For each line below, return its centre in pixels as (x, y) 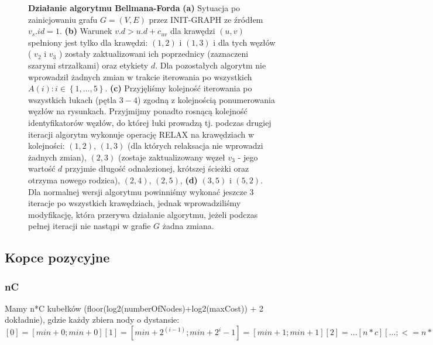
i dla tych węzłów (244, 42)
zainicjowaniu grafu (63, 19)
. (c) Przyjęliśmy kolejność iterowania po (178, 88)
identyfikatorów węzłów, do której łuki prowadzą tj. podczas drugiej (150, 122)
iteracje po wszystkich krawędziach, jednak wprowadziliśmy (135, 203)
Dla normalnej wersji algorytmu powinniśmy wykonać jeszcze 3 (141, 191)
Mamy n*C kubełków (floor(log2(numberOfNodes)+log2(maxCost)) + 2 (134, 308)
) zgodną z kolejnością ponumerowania (206, 99)
